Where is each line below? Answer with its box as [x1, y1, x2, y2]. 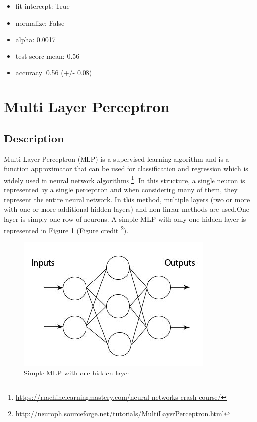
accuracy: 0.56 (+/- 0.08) [15, 67, 92, 78]
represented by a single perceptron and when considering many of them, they [4, 184, 238, 194]
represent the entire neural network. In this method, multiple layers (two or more [4, 194, 250, 204]
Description [4, 130, 64, 145]
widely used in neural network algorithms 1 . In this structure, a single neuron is [4, 173, 245, 185]
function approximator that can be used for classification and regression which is [4, 163, 248, 174]
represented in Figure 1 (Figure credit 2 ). [4, 224, 128, 235]
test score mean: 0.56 [15, 50, 80, 61]
